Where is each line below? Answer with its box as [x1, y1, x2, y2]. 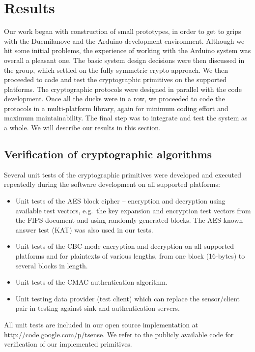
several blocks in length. [15, 260, 88, 270]
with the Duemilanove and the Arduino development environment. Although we [4, 35, 245, 46]
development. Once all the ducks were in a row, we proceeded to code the [4, 93, 225, 104]
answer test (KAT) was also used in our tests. [15, 224, 153, 235]
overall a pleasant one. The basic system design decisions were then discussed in [4, 55, 245, 65]
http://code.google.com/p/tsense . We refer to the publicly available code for [4, 329, 234, 339]
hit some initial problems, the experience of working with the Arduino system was [4, 45, 251, 56]
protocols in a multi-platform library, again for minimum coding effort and [4, 103, 228, 113]
